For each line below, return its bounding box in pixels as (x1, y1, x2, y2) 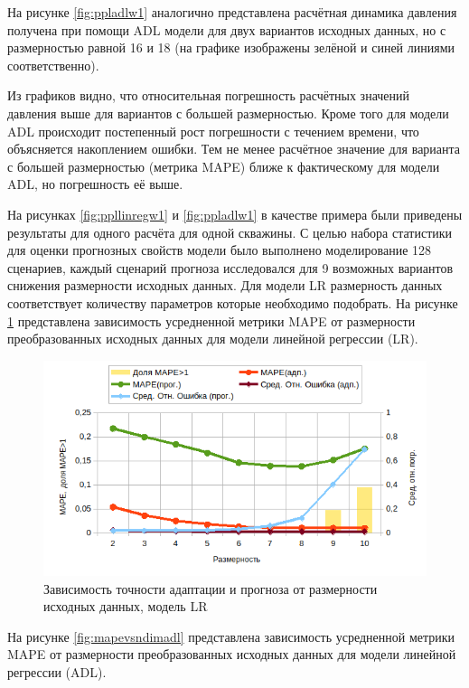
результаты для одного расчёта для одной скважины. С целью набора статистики (7, 222, 453, 241)
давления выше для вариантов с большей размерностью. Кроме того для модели (7, 103, 449, 122)
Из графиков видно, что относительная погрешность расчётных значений (7, 86, 410, 105)
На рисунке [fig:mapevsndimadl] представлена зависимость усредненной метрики (7, 627, 455, 646)
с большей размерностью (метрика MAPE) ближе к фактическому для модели (7, 156, 440, 175)
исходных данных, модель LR (43, 597, 208, 616)
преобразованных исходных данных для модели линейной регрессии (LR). (7, 329, 418, 348)
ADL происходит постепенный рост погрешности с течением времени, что (7, 121, 419, 140)
